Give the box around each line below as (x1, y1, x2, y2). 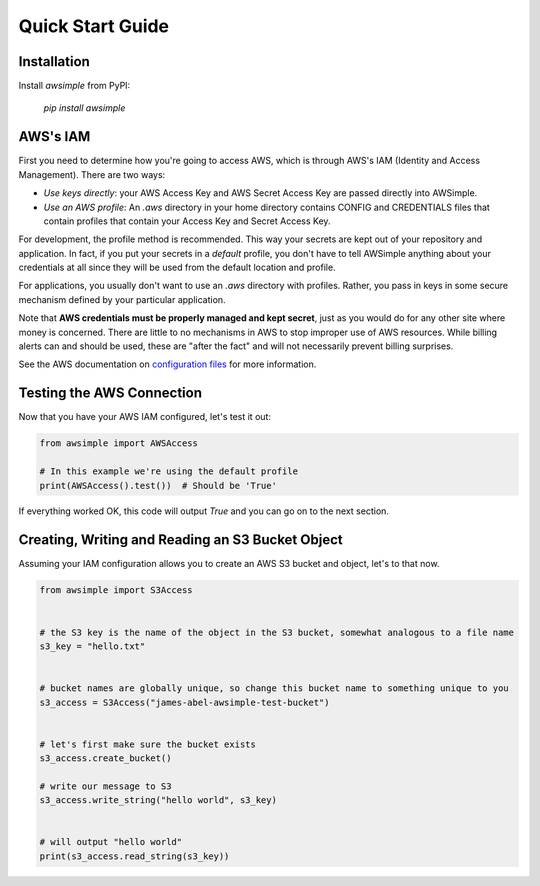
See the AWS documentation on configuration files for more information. (18, 358, 317, 370)
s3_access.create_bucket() (39, 753, 172, 764)
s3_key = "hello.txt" (39, 640, 146, 652)
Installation (18, 53, 90, 70)
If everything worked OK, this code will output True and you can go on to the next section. (18, 505, 390, 517)
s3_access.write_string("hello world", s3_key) (39, 795, 277, 806)
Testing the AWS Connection (18, 385, 202, 402)
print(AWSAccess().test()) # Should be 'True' (39, 480, 277, 491)
